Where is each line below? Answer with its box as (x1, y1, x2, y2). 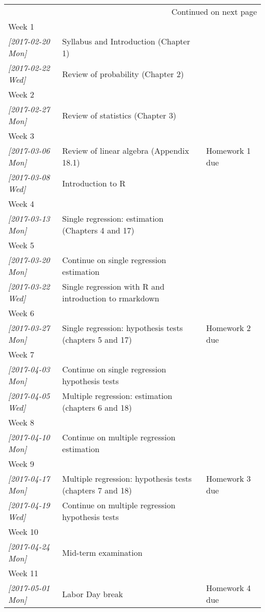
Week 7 (8, 348, 35, 360)
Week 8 (8, 416, 35, 428)
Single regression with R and (62, 280, 165, 292)
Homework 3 (206, 473, 251, 484)
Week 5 (8, 239, 35, 251)
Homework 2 (206, 322, 251, 334)
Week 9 (8, 458, 35, 469)
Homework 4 (206, 582, 251, 594)
